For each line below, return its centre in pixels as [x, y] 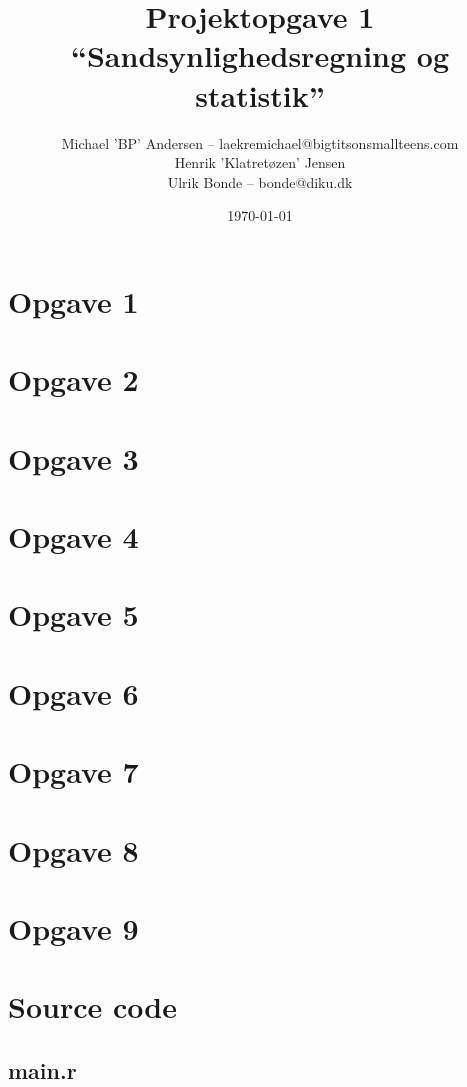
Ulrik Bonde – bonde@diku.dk [260, 181]
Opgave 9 [73, 927]
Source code [92, 1006]
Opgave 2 [73, 379]
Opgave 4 [73, 536]
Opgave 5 [73, 614]
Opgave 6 [73, 692]
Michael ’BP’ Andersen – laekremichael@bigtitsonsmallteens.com [260, 142]
